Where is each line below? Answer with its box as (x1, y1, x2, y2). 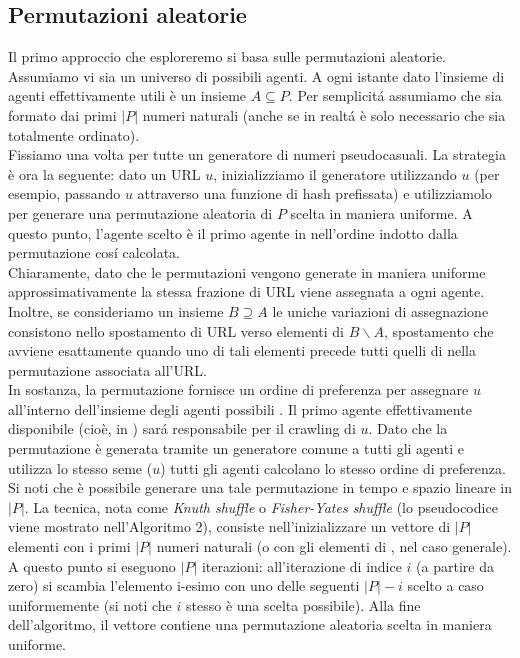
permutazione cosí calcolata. (8, 242, 180, 263)
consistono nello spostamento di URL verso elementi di (8, 320, 344, 341)
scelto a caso (407, 575, 484, 596)
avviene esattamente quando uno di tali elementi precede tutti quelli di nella (8, 340, 476, 361)
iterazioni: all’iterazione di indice (201, 555, 402, 576)
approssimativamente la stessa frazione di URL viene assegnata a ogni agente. (8, 281, 485, 302)
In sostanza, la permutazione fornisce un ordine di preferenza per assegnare (8, 379, 469, 400)
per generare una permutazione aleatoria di (8, 202, 273, 223)
